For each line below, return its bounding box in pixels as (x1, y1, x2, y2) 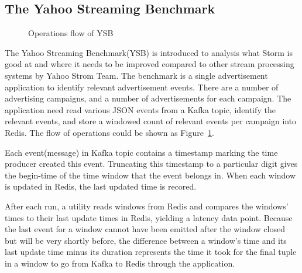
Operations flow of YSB (28, 27, 114, 39)
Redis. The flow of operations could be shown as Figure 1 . (5, 126, 214, 138)
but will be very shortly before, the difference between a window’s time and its (5, 234, 287, 246)
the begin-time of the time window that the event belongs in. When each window (5, 169, 296, 181)
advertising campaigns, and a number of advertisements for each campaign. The (5, 92, 291, 104)
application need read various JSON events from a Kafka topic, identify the (5, 103, 276, 116)
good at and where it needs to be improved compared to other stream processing (5, 58, 294, 70)
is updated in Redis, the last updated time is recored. (5, 180, 197, 192)
